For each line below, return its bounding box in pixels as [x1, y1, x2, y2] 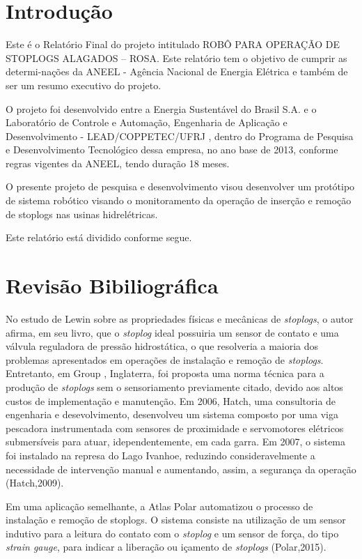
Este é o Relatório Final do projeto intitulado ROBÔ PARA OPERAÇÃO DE [6, 37, 340, 52]
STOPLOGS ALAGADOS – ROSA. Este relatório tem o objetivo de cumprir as [6, 50, 347, 65]
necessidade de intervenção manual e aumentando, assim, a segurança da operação [6, 461, 356, 476]
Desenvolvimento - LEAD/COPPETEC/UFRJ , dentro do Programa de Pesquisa [6, 128, 354, 143]
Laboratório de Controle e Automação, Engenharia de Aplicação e [6, 115, 288, 130]
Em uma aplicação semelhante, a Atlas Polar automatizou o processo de [6, 498, 313, 513]
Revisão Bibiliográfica [6, 271, 219, 300]
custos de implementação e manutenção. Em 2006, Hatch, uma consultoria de [6, 393, 336, 408]
